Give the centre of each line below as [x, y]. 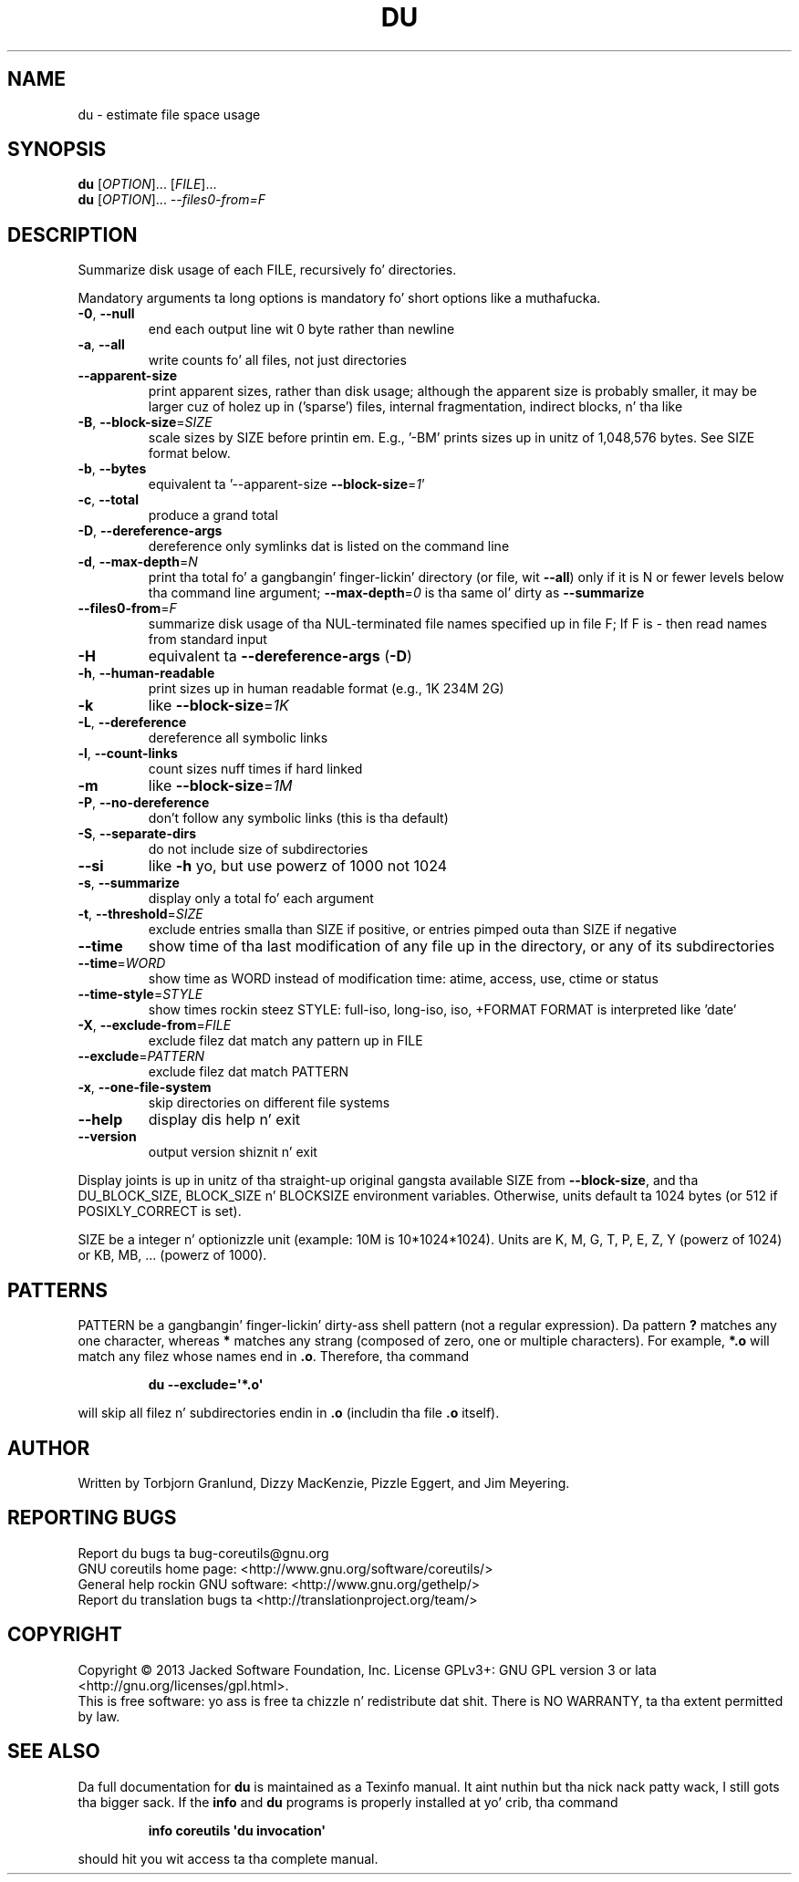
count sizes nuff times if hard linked [255, 769]
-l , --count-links [128, 754]
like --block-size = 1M [220, 786]
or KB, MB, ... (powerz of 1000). [172, 1255]
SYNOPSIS [57, 150]
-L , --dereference [132, 723]
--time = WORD [122, 963]
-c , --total [108, 500]
